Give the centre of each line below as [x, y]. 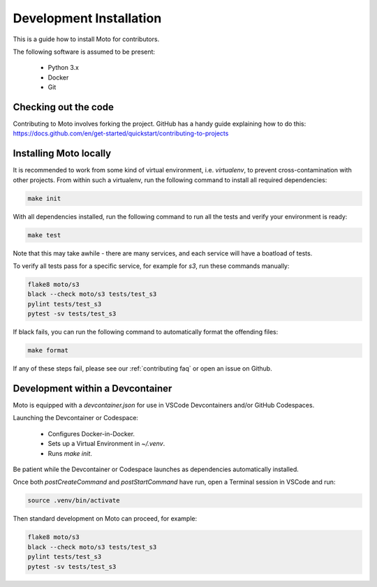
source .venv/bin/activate [74, 500]
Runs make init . [70, 453]
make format [48, 350]
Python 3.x [64, 68]
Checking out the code [64, 107]
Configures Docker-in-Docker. [91, 433]
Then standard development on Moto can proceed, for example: [105, 519]
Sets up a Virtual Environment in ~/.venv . [106, 444]
